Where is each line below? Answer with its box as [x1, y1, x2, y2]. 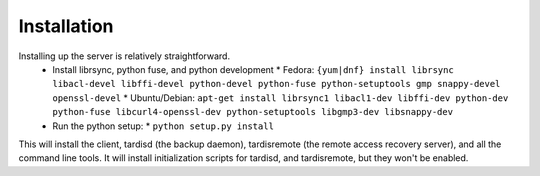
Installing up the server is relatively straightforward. [18, 50, 230, 62]
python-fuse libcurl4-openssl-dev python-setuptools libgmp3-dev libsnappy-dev [52, 106, 454, 118]
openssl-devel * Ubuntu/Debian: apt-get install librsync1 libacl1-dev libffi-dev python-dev [52, 91, 509, 104]
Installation [18, 15, 114, 37]
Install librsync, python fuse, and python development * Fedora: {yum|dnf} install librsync [52, 63, 454, 75]
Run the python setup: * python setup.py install [52, 120, 275, 132]
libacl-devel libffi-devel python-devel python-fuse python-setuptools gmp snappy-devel [52, 78, 501, 90]
